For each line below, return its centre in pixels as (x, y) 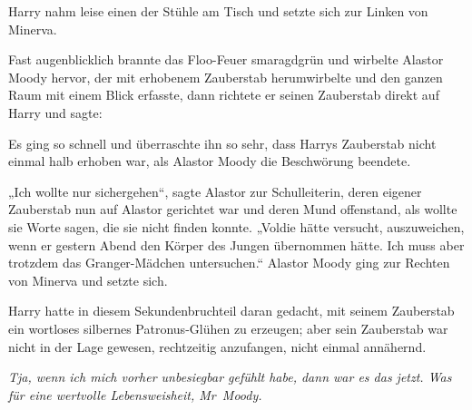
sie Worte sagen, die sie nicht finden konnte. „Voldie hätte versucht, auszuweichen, (236, 226)
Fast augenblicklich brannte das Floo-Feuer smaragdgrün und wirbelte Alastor (226, 59)
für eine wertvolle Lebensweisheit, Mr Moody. (135, 394)
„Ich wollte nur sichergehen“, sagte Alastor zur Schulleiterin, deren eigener (215, 191)
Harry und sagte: (55, 112)
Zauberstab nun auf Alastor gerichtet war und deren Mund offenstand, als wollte (233, 209)
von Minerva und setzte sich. (88, 280)
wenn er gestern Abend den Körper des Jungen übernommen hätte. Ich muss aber (236, 244)
